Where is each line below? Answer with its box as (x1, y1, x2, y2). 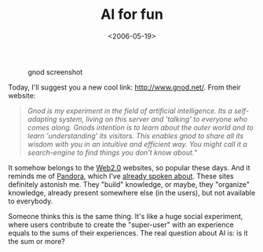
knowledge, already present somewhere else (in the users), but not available (8, 188, 256, 197)
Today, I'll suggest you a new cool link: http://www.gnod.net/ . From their (8, 82, 241, 92)
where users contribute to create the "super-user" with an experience (8, 220, 234, 229)
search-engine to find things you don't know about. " (27, 148, 198, 157)
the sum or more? (8, 236, 65, 246)
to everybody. (8, 196, 53, 206)
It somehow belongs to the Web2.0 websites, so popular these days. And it (8, 163, 250, 172)
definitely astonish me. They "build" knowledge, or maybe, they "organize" (8, 179, 250, 189)
